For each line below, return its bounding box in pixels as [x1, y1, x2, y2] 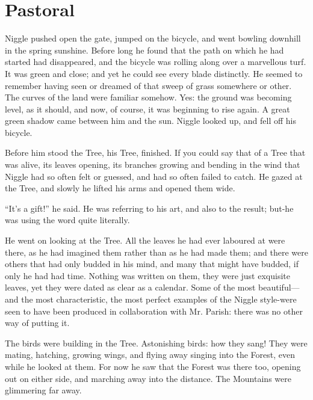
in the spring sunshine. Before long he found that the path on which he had [5, 43, 284, 56]
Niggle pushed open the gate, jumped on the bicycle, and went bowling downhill [5, 32, 301, 45]
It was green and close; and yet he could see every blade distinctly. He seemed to [5, 67, 303, 79]
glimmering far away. [5, 384, 82, 396]
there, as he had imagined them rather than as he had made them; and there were [5, 245, 308, 258]
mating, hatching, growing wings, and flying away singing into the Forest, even [5, 348, 295, 361]
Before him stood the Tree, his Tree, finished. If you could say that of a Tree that [5, 146, 306, 159]
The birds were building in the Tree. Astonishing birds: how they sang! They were [5, 336, 308, 349]
